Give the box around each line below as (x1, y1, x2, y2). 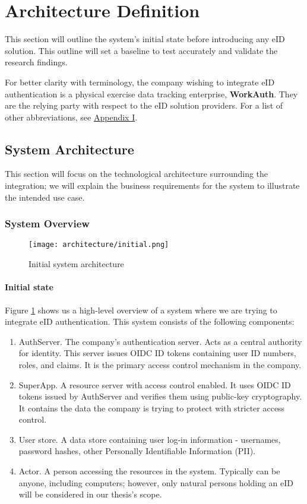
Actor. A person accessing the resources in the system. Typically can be (18, 465, 280, 477)
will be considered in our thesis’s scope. (18, 488, 162, 500)
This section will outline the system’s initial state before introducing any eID (5, 33, 285, 45)
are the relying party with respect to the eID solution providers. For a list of (5, 99, 283, 112)
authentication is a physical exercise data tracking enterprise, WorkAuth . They (5, 87, 298, 100)
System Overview (5, 216, 90, 231)
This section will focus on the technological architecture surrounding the (5, 167, 268, 180)
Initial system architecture (29, 258, 124, 270)
